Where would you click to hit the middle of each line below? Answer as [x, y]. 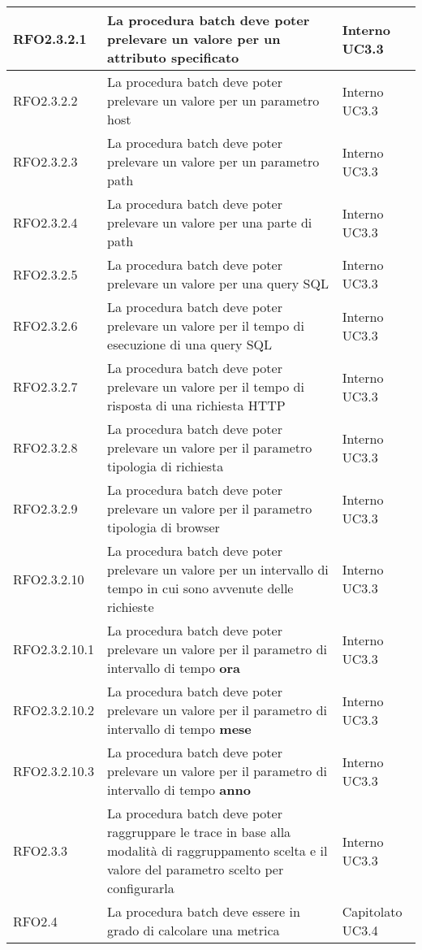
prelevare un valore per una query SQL [218, 283]
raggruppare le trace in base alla [199, 832]
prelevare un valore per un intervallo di [218, 569]
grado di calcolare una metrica [194, 930]
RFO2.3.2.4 [45, 222]
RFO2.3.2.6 [45, 325]
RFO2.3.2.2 [45, 100]
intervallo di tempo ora [174, 668]
